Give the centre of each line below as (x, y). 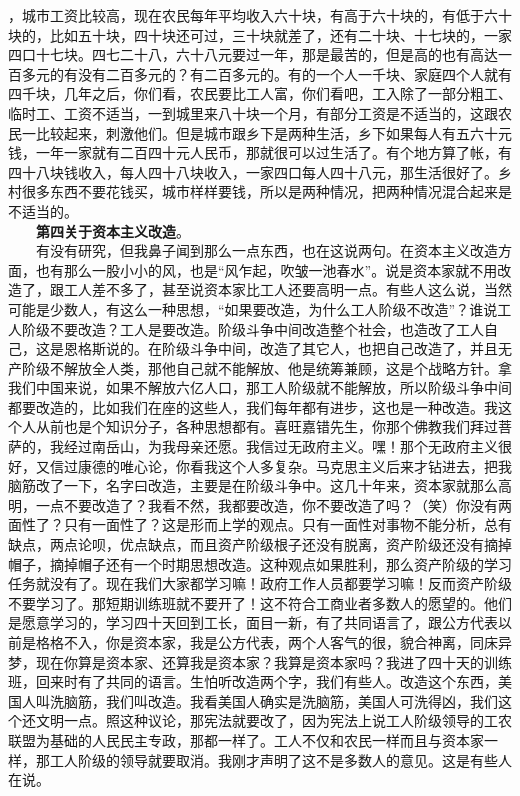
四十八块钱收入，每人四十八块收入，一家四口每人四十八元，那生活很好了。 (253, 171)
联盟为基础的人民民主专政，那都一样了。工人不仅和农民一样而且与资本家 (246, 739)
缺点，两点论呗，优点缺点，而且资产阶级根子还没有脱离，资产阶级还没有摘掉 (260, 544)
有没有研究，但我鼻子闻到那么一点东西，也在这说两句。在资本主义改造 (266, 250)
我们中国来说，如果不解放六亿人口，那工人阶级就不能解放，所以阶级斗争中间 (260, 387)
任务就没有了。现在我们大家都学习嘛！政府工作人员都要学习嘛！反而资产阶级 (260, 583)
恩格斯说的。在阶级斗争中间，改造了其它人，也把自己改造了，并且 (280, 348)
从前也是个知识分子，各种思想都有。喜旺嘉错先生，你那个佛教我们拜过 (266, 426)
